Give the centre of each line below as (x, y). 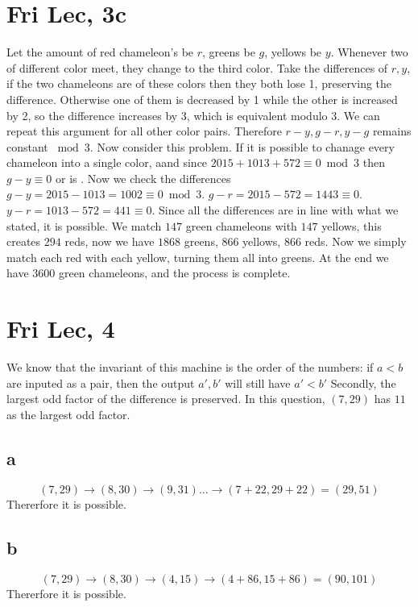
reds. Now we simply (356, 241)
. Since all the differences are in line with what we (275, 210)
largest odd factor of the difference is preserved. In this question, (166, 399)
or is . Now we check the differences (143, 178)
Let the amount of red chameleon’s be (100, 52)
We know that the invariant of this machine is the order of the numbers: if (190, 367)
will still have (258, 382)
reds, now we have (110, 241)
